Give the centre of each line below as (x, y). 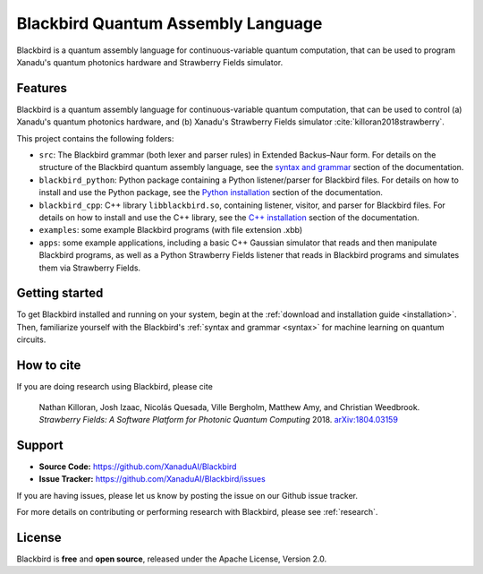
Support (40, 445)
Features (42, 88)
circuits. (31, 339)
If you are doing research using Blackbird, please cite (115, 387)
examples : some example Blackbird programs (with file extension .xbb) (171, 230)
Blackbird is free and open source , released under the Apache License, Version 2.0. (172, 559)
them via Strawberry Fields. (90, 268)
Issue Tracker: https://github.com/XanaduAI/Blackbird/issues (152, 479)
